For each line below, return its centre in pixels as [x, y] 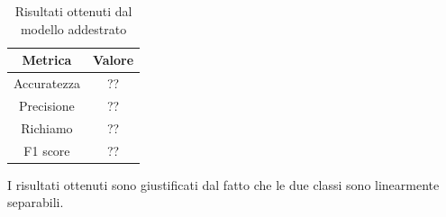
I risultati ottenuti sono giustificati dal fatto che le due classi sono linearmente [223, 184]
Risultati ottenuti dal [73, 11]
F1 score [47, 150]
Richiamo [47, 127]
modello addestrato [73, 28]
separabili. [36, 202]
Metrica [47, 60]
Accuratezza [47, 83]
